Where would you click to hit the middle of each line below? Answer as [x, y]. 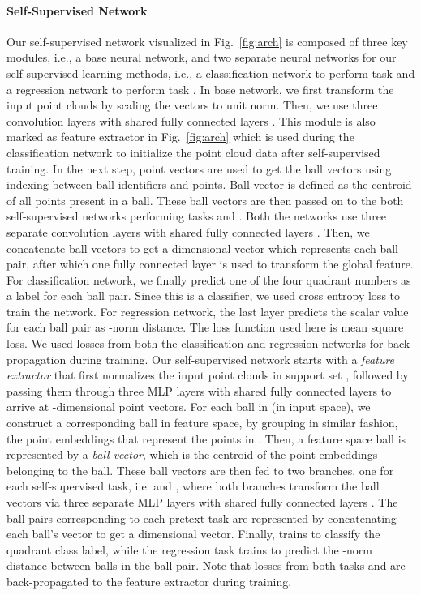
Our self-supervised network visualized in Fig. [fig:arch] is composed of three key [207, 41]
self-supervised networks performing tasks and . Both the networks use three [197, 216]
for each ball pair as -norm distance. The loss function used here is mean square [205, 327]
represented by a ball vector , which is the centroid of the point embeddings [192, 454]
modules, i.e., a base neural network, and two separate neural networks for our [202, 57]
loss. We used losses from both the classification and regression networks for [195, 343]
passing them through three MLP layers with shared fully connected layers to [199, 390]
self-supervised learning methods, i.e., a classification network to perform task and [211, 73]
